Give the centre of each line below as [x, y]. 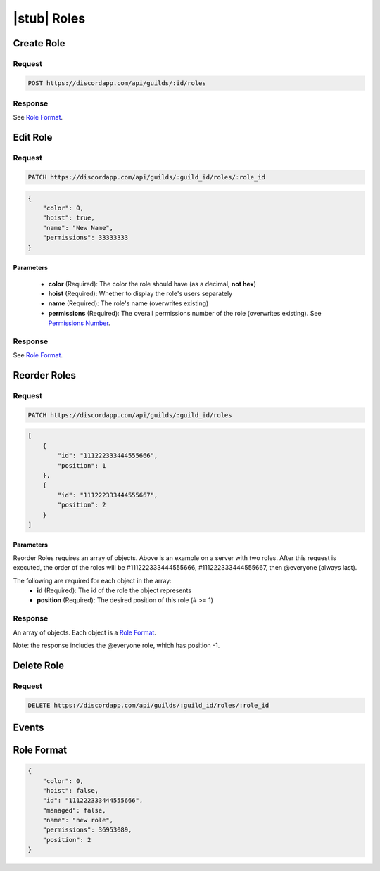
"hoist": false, [70, 790]
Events [28, 727]
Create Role [39, 43]
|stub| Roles [49, 18]
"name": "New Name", [78, 228]
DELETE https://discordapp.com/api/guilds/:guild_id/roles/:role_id [148, 705]
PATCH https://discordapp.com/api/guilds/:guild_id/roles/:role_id [147, 177]
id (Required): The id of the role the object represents [114, 590]
